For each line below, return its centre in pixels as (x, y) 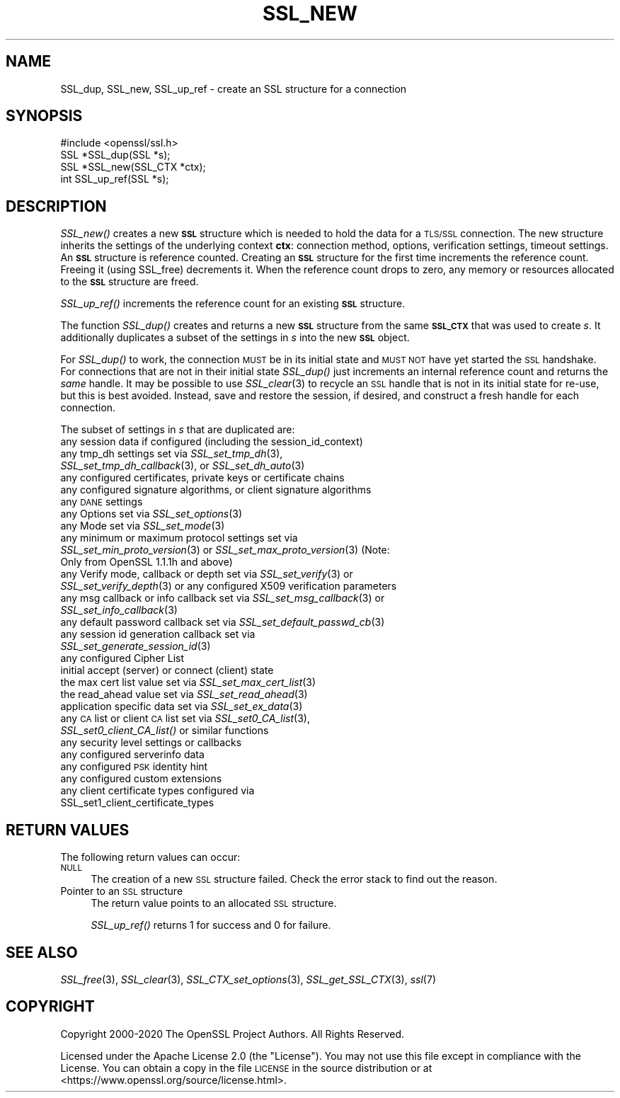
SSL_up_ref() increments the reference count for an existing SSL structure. (233, 304)
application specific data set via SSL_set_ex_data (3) (182, 707)
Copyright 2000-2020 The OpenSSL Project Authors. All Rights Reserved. (232, 1034)
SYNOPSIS (44, 116)
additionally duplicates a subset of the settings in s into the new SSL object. (235, 338)
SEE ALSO (42, 952)
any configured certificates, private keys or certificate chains (202, 478)
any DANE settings (102, 502)
